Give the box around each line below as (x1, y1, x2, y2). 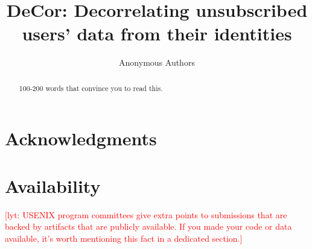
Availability (5, 173, 101, 198)
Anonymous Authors (119, 56, 195, 69)
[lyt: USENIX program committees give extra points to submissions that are (5, 208, 287, 221)
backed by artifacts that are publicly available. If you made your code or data (5, 220, 292, 233)
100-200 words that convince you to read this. (19, 83, 163, 93)
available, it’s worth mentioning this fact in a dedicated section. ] (5, 232, 243, 244)
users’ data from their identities (22, 21, 292, 46)
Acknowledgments (5, 126, 157, 151)
